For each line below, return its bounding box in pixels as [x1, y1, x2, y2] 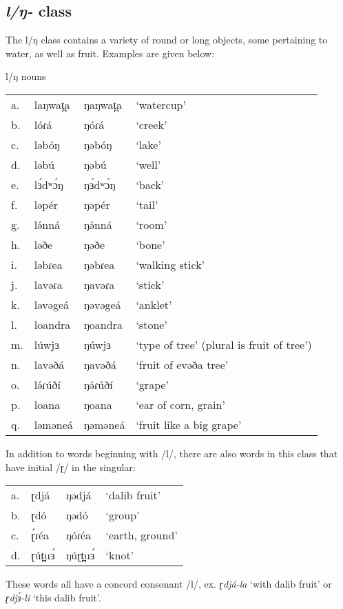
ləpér [34, 196, 59, 212]
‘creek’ [136, 116, 167, 132]
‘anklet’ [136, 296, 172, 312]
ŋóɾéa [65, 527, 92, 543]
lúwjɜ [34, 336, 59, 352]
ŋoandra [83, 316, 123, 332]
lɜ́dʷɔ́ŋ [34, 176, 63, 192]
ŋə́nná [83, 216, 112, 232]
